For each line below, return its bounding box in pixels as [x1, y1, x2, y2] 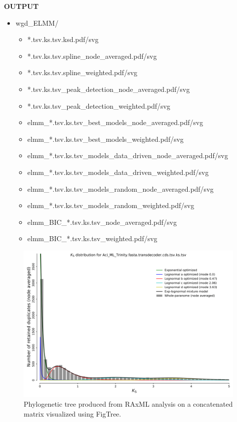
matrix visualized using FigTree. [24, 408, 121, 419]
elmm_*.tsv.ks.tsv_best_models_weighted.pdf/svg [27, 133, 184, 144]
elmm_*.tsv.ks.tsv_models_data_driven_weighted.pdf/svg [27, 167, 209, 177]
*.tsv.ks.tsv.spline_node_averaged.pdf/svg [27, 50, 157, 61]
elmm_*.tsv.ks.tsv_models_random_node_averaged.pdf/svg [27, 183, 214, 194]
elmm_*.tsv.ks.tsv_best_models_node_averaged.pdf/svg [27, 117, 203, 127]
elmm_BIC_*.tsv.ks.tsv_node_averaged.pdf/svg [27, 216, 177, 227]
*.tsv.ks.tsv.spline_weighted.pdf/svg [27, 67, 138, 78]
